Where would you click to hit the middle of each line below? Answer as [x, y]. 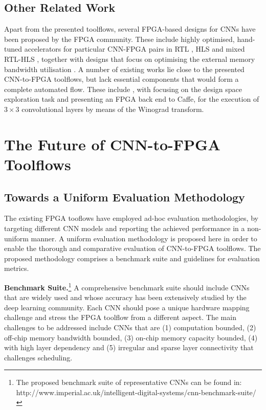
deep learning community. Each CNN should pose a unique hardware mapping [127, 307]
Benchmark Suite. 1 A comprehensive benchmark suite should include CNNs [127, 286]
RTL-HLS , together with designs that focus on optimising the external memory [130, 59]
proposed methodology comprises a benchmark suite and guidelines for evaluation [132, 258]
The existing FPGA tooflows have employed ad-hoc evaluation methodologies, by [131, 218]
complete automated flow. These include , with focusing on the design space [123, 89]
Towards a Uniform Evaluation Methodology [125, 197]
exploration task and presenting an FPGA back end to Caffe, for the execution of [132, 99]
